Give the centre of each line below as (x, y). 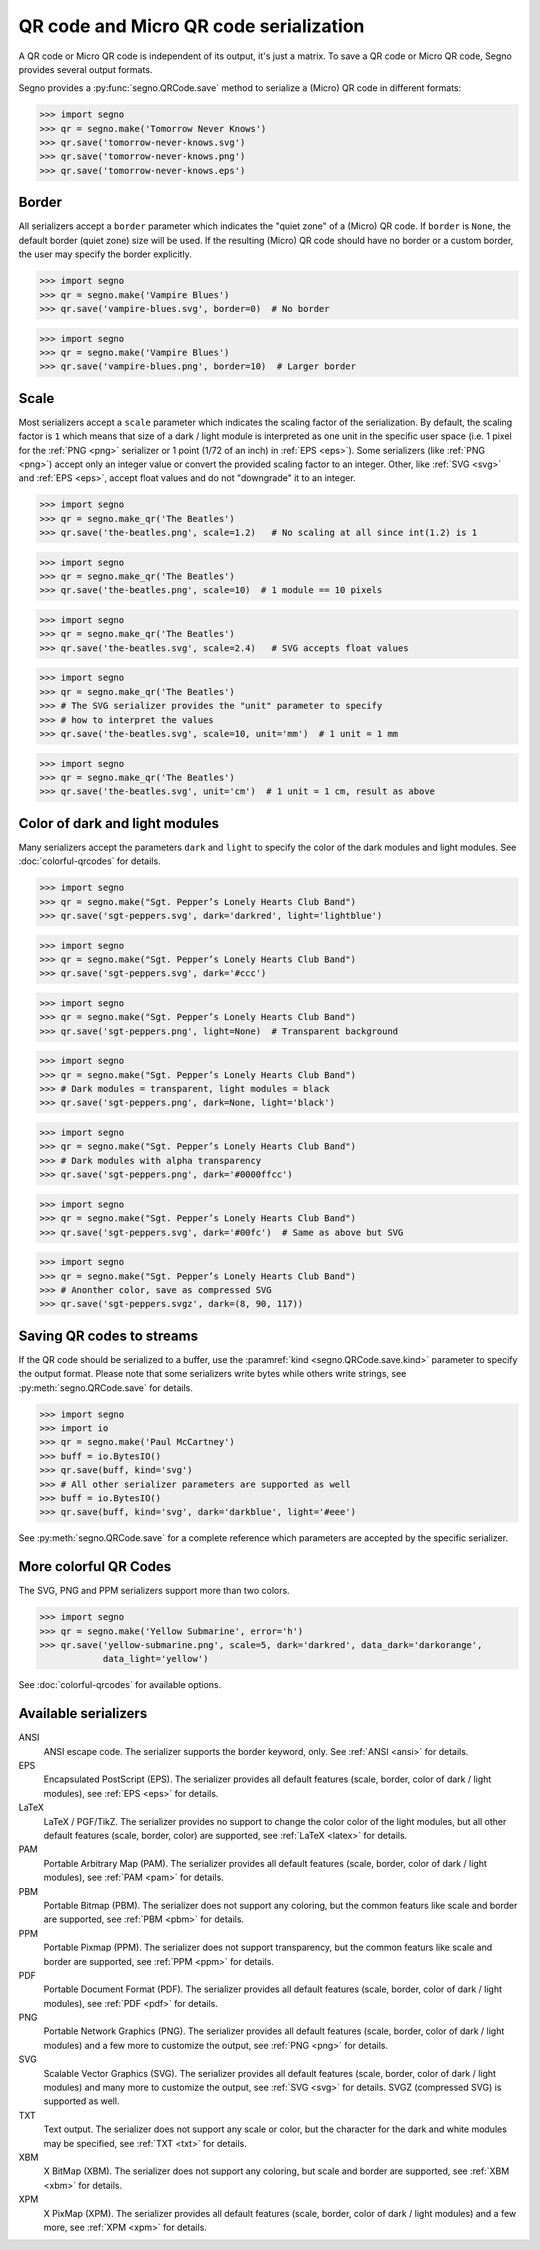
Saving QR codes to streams (108, 1335)
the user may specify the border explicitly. (105, 254)
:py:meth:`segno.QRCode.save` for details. (106, 1387)
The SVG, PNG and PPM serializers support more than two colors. (154, 1591)
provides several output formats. (85, 69)
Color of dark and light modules (119, 823)
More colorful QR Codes (95, 1566)
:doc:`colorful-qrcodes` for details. (89, 861)
